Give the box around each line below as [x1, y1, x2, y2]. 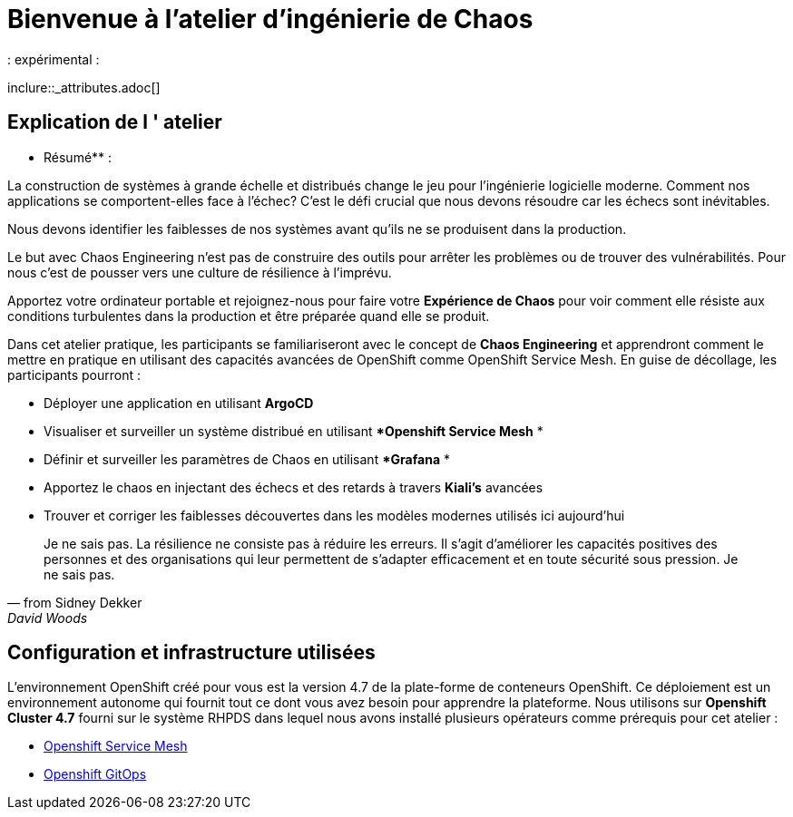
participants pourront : [7, 366, 142, 383]
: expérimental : [7, 51, 100, 67]
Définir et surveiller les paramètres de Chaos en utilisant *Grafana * [44, 451, 450, 467]
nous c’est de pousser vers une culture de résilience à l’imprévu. [7, 264, 392, 280]
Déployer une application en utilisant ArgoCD [44, 394, 314, 411]
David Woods [7, 609, 88, 626]
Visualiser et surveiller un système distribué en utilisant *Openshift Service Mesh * [44, 423, 543, 439]
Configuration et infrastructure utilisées [7, 641, 376, 665]
